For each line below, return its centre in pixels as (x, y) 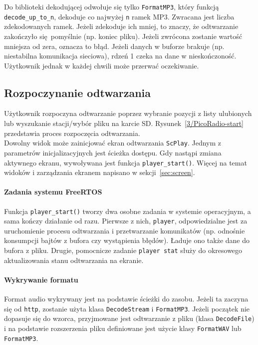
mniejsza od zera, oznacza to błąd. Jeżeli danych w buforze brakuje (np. (114, 46)
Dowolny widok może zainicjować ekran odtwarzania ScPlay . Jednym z (113, 143)
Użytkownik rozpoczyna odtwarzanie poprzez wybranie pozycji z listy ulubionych (128, 113)
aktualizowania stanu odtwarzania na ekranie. (74, 260)
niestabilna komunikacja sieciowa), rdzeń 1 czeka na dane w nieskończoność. (120, 56)
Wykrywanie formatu (41, 279)
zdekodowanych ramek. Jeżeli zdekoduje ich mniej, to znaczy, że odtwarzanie (121, 26)
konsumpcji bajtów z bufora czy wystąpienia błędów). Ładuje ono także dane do (127, 240)
